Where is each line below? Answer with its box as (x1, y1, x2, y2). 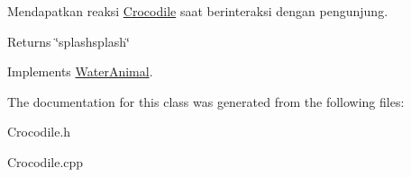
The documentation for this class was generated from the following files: (7, 92, 405, 111)
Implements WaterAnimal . (7, 62, 153, 81)
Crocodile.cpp (7, 152, 84, 171)
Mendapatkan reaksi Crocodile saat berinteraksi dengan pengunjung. (7, 2, 388, 20)
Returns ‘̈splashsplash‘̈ (7, 31, 130, 50)
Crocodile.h (7, 122, 71, 141)
